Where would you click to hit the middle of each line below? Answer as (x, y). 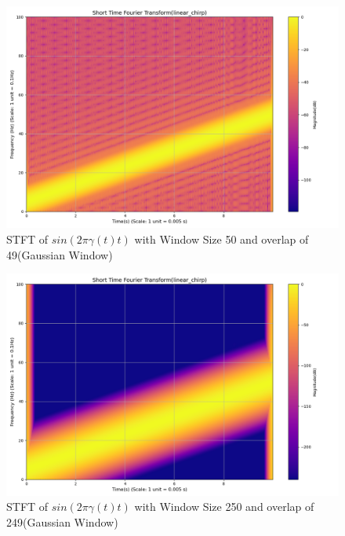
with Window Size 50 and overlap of (222, 239)
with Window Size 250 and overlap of (224, 507)
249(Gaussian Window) (62, 521)
